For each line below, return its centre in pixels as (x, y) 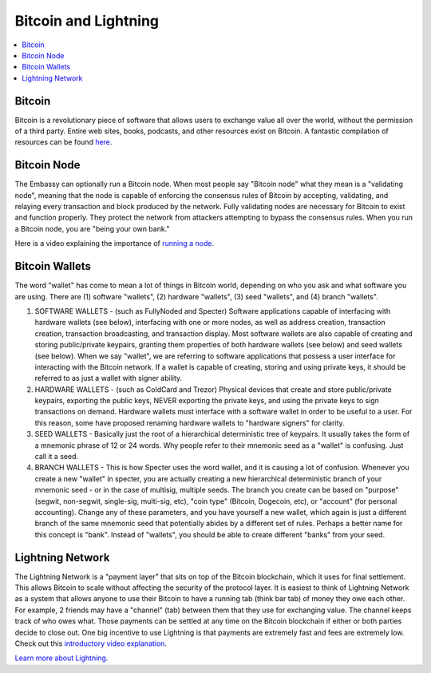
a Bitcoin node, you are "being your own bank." (93, 228)
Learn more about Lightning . (61, 658)
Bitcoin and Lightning (87, 21)
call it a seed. (57, 457)
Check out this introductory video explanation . (91, 643)
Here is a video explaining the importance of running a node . (115, 243)
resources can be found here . (63, 142)
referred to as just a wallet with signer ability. (109, 378)
